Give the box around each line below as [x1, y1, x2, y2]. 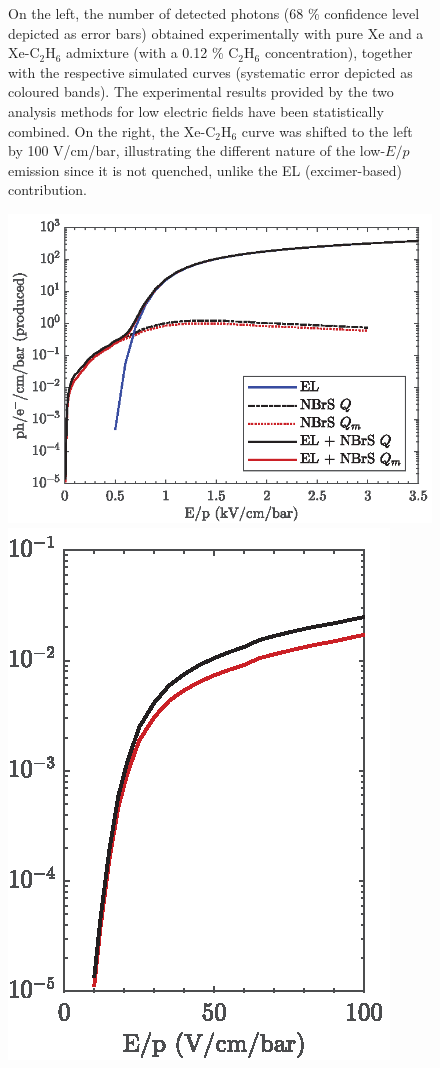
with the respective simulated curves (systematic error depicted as [8, 61, 413, 82]
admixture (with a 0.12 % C [66, 42, 239, 63]
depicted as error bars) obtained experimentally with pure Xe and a [8, 22, 424, 43]
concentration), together [264, 42, 413, 63]
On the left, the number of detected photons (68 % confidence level [8, 3, 420, 23]
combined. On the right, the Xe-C [8, 120, 216, 141]
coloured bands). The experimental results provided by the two [8, 81, 394, 102]
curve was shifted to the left [241, 120, 413, 141]
